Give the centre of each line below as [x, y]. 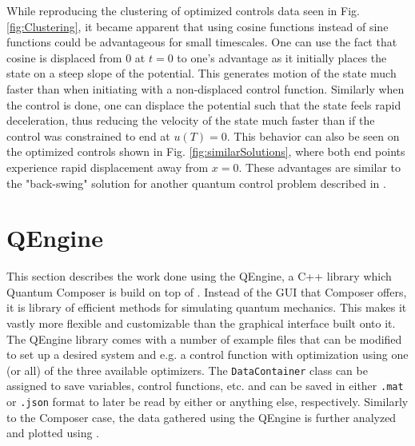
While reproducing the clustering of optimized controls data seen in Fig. [183, 10]
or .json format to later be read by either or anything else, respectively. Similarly [207, 402]
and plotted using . [53, 433]
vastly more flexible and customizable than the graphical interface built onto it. [201, 323]
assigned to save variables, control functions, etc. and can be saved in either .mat [205, 386]
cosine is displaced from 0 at [76, 57]
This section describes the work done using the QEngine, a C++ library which [199, 276]
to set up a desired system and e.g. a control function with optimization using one [207, 354]
